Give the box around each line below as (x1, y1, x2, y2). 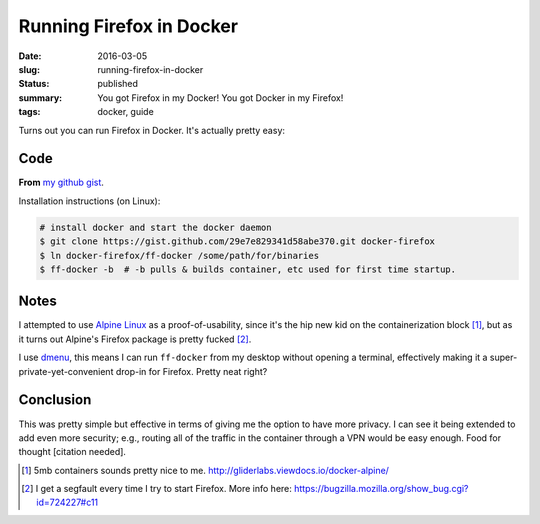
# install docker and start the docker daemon (39, 221, 272, 233)
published (97, 78, 139, 90)
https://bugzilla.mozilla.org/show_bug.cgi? (293, 483, 469, 495)
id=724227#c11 (36, 496, 99, 509)
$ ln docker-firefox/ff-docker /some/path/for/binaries (39, 250, 320, 261)
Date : (18, 50, 42, 62)
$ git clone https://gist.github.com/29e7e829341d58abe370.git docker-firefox (39, 236, 435, 247)
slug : (18, 63, 40, 75)
